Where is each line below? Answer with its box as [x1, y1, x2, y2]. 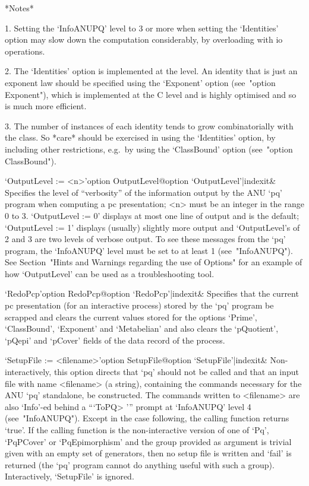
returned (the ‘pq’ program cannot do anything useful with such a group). [5, 458, 275, 471]
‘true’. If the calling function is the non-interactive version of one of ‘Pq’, [5, 424, 269, 436]
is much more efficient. [5, 100, 87, 112]
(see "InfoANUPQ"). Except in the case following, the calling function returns [5, 412, 289, 424]
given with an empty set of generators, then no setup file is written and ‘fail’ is [5, 447, 292, 459]
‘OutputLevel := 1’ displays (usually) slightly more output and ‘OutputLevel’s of [5, 221, 300, 233]
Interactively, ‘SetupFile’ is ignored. [5, 470, 134, 482]
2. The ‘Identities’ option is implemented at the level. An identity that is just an [5, 65, 298, 77]
